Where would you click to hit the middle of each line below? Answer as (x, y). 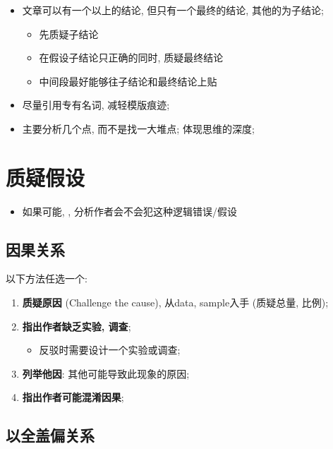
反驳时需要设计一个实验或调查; (110, 350)
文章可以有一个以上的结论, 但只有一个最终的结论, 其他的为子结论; (173, 10)
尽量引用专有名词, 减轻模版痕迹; (96, 105)
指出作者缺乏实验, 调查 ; (77, 326)
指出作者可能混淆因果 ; (73, 397)
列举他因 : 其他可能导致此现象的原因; (106, 373)
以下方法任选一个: (47, 279)
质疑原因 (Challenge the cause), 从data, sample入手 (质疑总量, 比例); (175, 303)
